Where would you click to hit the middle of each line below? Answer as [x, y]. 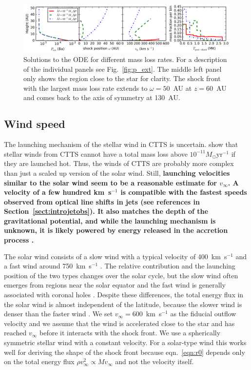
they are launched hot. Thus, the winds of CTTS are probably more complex [119, 163]
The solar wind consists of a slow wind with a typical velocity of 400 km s [116, 256]
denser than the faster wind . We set [58, 314]
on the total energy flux [39, 361]
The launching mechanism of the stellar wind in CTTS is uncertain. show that [121, 144]
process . [19, 240]
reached [15, 333]
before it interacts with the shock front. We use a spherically [130, 333]
